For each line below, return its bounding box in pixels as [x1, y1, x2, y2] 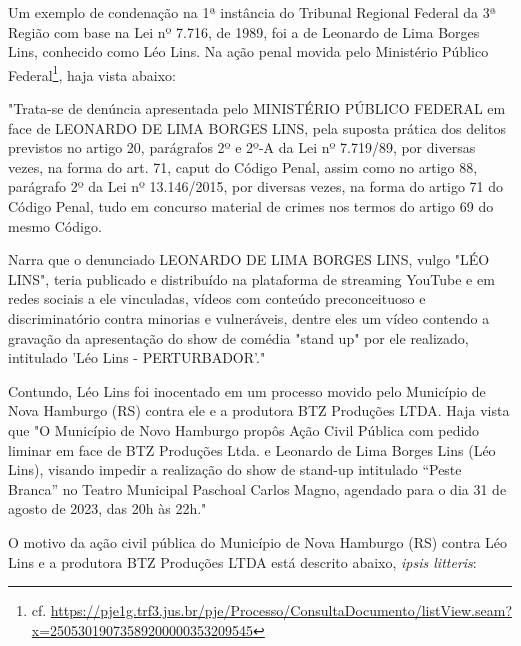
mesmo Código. [8, 215, 102, 236]
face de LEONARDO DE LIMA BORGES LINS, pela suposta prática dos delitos [8, 117, 507, 138]
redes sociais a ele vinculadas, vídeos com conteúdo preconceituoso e [8, 288, 426, 309]
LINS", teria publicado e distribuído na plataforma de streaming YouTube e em [8, 268, 495, 289]
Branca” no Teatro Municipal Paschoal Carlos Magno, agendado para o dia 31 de [8, 478, 507, 499]
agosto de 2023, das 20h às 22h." [8, 498, 207, 519]
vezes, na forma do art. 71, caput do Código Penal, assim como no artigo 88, [8, 156, 478, 177]
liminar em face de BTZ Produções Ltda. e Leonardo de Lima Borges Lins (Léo [8, 439, 496, 460]
